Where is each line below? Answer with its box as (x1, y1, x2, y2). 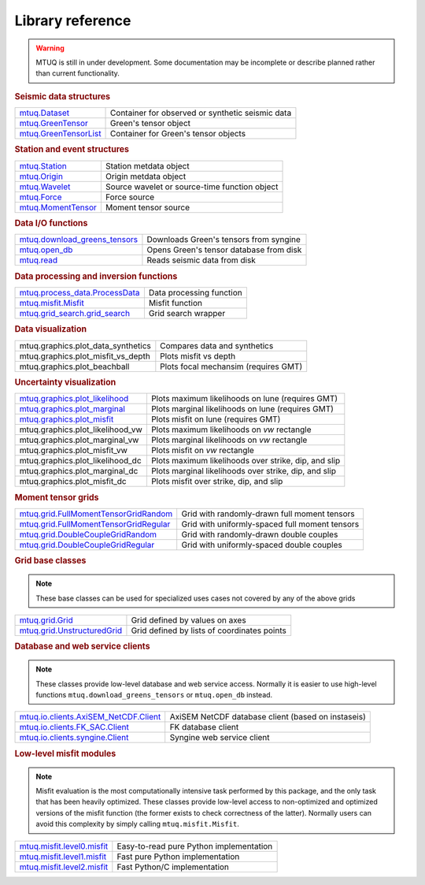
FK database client (169, 722, 239, 733)
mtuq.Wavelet (19, 181, 71, 192)
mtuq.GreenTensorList (19, 128, 102, 139)
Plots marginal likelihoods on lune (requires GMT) (150, 403, 334, 415)
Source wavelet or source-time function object (105, 181, 279, 192)
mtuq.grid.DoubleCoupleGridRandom (19, 529, 157, 540)
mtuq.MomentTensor (19, 202, 98, 213)
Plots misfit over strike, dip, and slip (150, 476, 283, 487)
